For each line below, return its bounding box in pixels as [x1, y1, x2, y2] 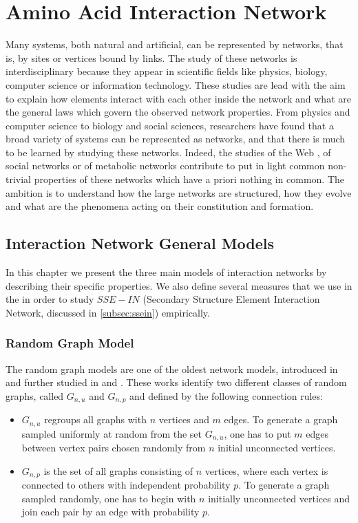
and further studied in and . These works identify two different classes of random [6, 375, 347, 389]
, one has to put [224, 426, 291, 440]
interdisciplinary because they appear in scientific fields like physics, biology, [6, 64, 328, 78]
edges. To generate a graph [224, 412, 338, 427]
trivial [6, 172, 32, 186]
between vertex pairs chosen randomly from [21, 440, 206, 455]
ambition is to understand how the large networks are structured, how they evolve [6, 185, 352, 200]
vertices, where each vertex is [204, 463, 328, 478]
